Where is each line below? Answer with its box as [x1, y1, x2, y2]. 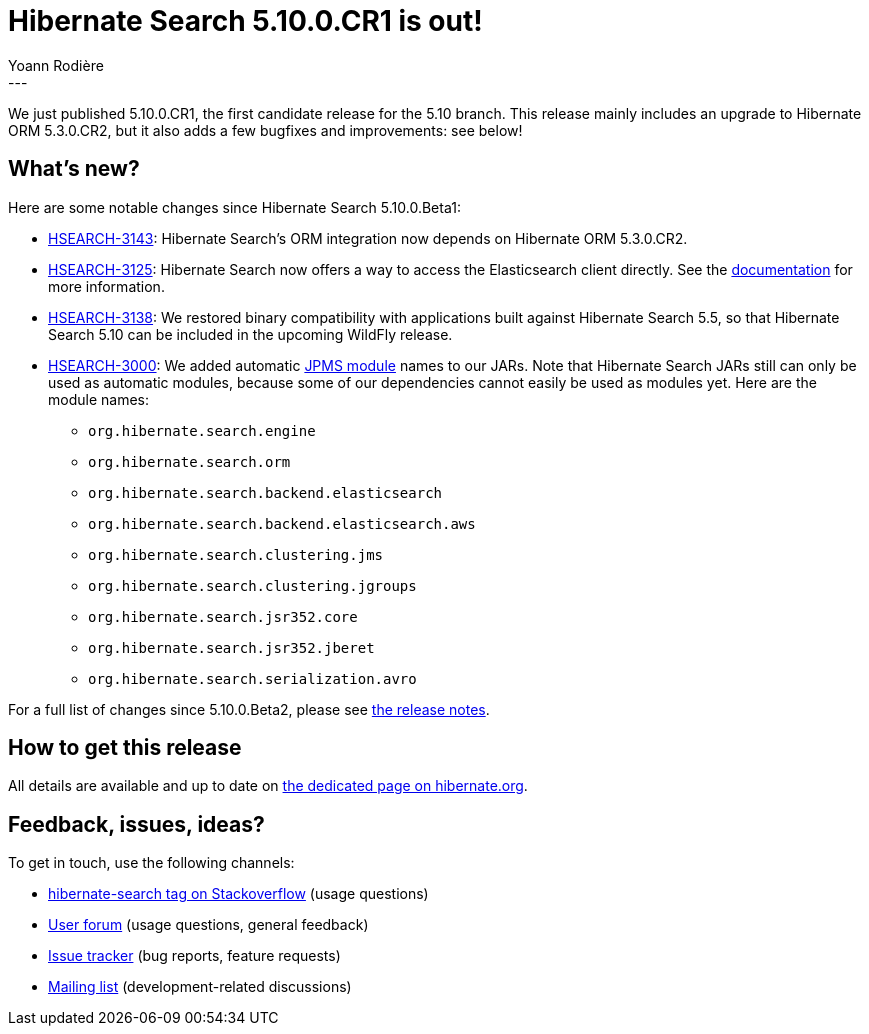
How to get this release [8, 735, 242, 761]
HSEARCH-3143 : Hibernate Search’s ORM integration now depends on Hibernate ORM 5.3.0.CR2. [48, 229, 688, 247]
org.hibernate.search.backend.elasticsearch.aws [88, 515, 476, 532]
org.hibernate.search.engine [88, 422, 316, 439]
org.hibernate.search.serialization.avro [88, 670, 417, 687]
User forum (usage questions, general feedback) [48, 916, 369, 934]
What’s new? [8, 156, 140, 182]
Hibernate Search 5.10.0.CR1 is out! [8, 4, 483, 38]
